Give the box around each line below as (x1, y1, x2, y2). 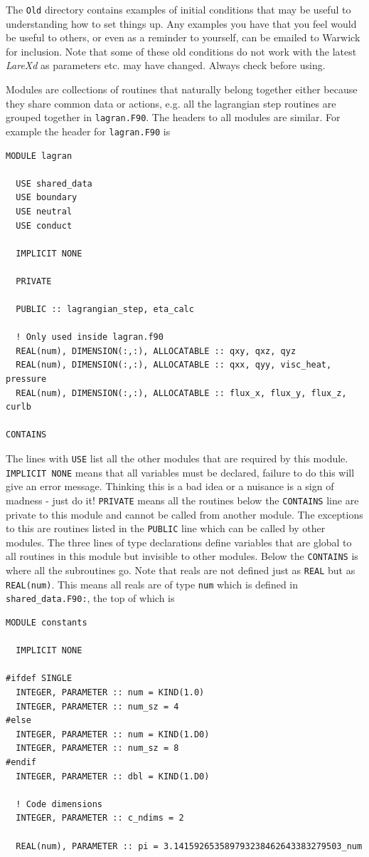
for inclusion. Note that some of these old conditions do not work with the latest (6, 43, 357, 58)
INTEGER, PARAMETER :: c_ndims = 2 (16, 813, 184, 824)
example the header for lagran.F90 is (6, 123, 171, 138)
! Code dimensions (16, 799, 103, 809)
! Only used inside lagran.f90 (16, 332, 164, 343)
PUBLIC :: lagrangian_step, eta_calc (16, 304, 194, 315)
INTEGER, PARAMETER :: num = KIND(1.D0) (16, 729, 210, 739)
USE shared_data (16, 178, 92, 189)
